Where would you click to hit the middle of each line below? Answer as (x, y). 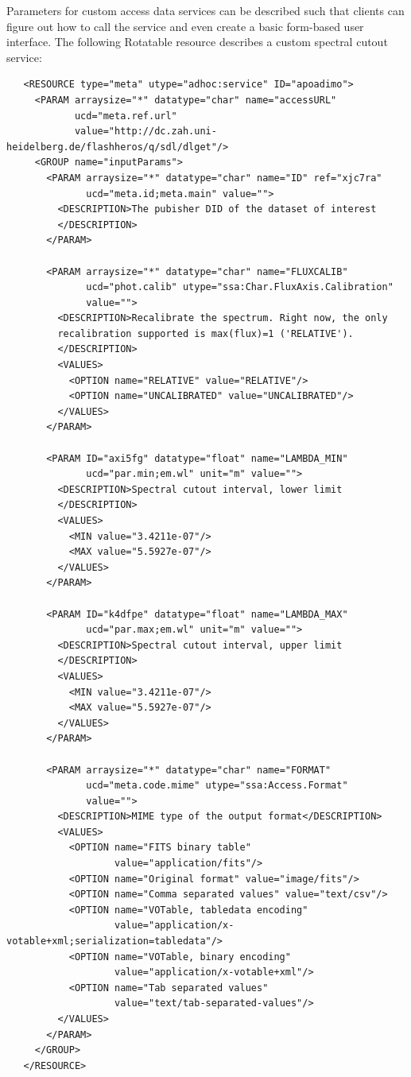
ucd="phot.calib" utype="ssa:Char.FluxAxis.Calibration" (240, 287)
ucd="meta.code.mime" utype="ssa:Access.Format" (217, 786)
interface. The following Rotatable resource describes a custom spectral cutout (197, 42)
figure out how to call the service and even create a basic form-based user (185, 26)
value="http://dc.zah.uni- (145, 132)
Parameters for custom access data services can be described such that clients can (205, 10)
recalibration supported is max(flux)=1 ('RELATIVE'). (205, 333)
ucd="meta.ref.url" (126, 116)
